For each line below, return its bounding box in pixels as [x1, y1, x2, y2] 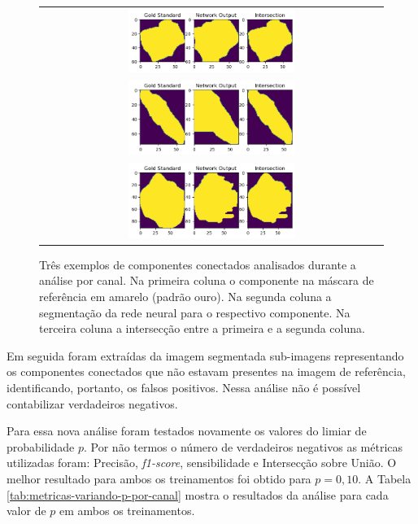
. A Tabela [358, 470, 411, 487]
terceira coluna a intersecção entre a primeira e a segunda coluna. [39, 320, 365, 337]
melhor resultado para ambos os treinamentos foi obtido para [7, 470, 311, 487]
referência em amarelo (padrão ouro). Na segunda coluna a [39, 288, 332, 305]
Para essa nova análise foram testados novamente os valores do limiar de [7, 422, 367, 439]
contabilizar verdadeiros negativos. [7, 395, 178, 412]
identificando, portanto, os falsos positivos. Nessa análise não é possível [7, 379, 361, 396]
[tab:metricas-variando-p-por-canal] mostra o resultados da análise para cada [7, 486, 389, 503]
